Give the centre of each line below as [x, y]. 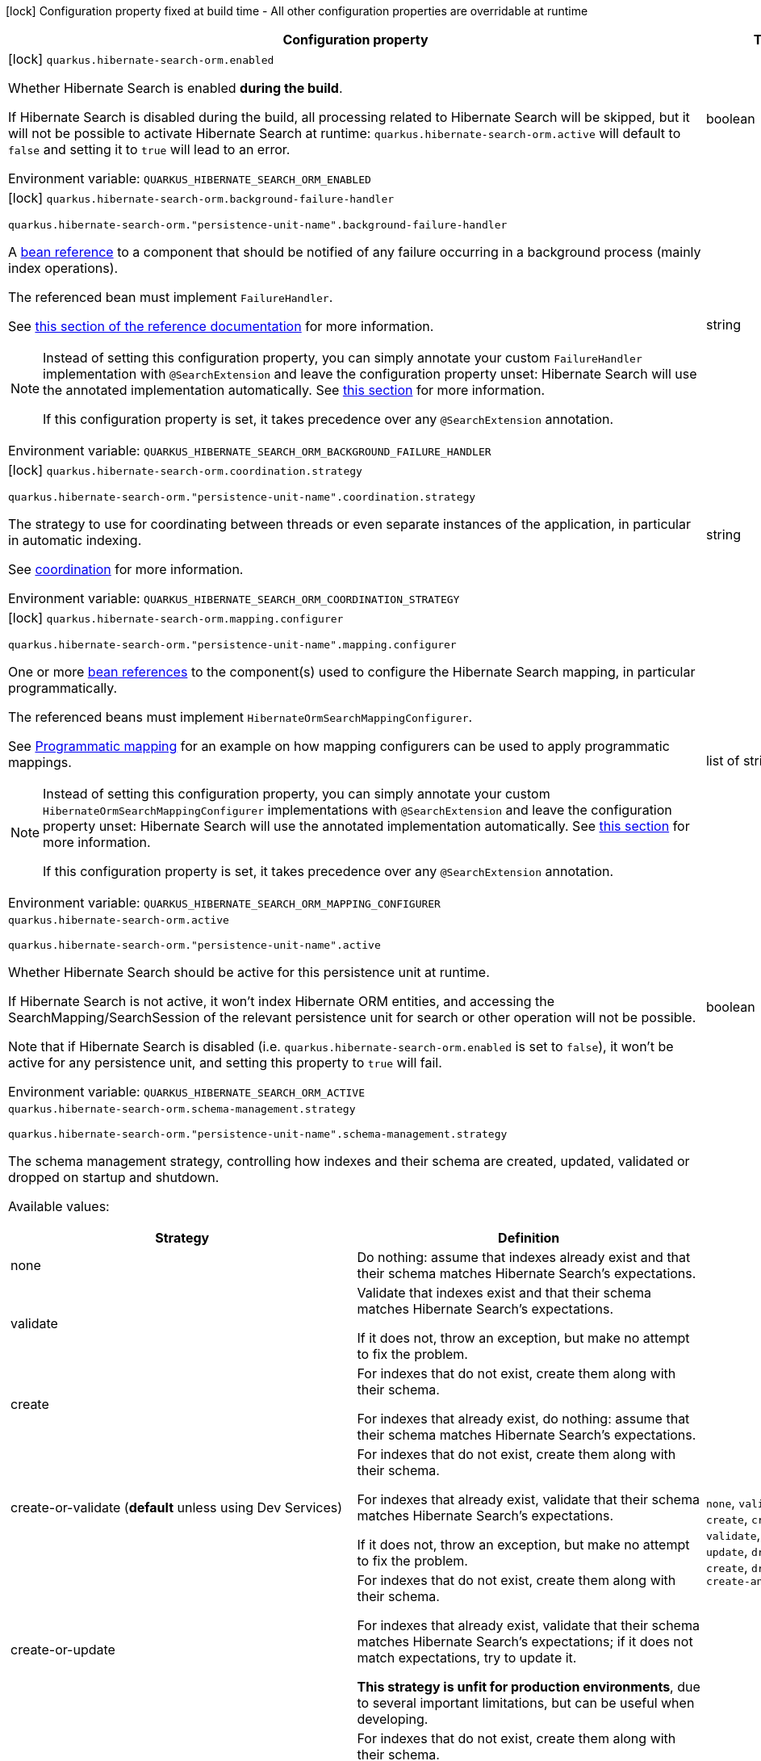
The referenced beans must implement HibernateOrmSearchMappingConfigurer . [240, 717]
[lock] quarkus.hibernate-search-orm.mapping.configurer [176, 618]
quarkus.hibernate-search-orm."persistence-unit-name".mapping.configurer [232, 645]
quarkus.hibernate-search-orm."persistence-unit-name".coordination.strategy [242, 497]
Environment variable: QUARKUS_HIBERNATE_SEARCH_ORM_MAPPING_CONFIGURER [224, 903]
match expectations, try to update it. [467, 1658]
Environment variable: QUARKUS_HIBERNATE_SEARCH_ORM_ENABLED [190, 178]
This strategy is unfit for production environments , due [529, 1687]
